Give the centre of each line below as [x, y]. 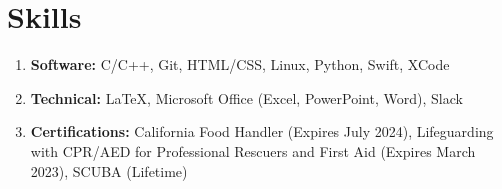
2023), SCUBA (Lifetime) [109, 170]
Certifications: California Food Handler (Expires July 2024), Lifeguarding [262, 131]
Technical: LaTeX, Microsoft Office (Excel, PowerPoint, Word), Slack [246, 97]
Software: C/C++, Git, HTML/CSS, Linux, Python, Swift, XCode [240, 64]
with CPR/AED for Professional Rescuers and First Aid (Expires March [253, 150]
